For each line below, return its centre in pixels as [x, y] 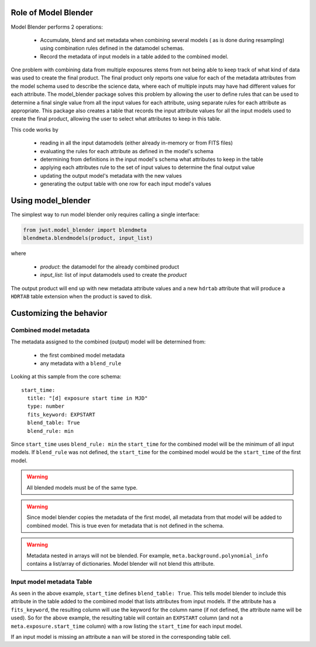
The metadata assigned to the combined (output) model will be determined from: [108, 342]
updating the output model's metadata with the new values [111, 175]
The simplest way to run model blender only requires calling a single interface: [105, 215]
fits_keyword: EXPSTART [61, 414]
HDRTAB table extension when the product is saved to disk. [81, 296]
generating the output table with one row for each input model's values [126, 184]
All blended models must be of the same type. [82, 487]
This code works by [35, 129]
